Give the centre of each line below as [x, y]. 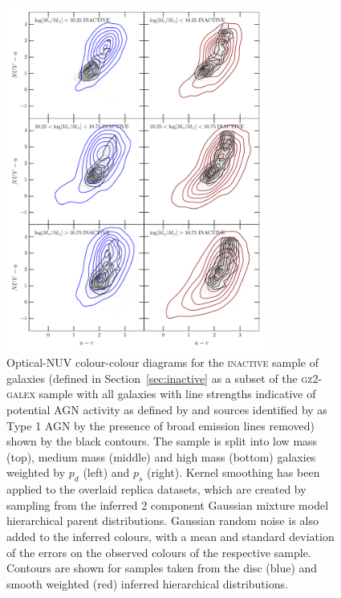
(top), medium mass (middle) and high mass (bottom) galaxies [161, 456]
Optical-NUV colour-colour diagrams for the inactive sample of [162, 362]
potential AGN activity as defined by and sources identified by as [167, 410]
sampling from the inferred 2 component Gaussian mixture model [168, 504]
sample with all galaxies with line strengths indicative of [177, 394]
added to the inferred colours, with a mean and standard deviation [170, 536]
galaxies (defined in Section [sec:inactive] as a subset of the [152, 378]
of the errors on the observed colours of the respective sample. [159, 552]
